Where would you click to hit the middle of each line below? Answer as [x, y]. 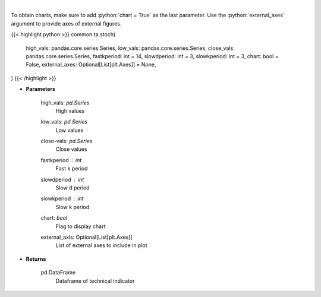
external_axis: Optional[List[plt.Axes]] [87, 237]
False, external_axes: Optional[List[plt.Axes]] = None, [91, 65]
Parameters [41, 89]
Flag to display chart [81, 226]
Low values [70, 130]
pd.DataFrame [58, 273]
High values [70, 110]
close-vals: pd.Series [67, 141]
